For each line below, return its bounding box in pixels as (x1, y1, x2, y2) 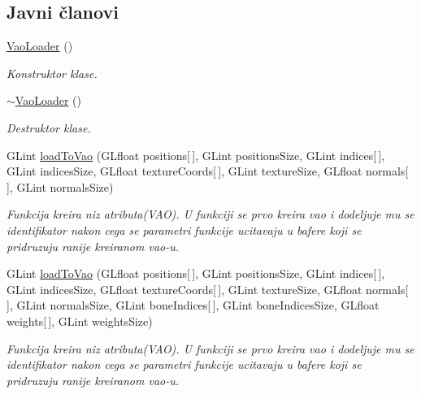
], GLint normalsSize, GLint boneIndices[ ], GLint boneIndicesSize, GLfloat (7, 297, 380, 314)
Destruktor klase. (7, 119, 91, 136)
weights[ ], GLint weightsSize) (7, 312, 153, 329)
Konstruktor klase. (7, 64, 98, 81)
